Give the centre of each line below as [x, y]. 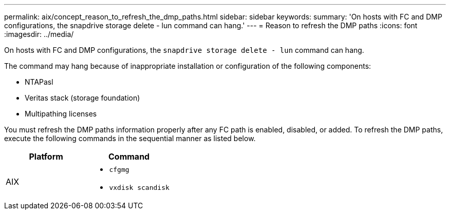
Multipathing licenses [61, 114]
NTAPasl [39, 82]
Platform [46, 157]
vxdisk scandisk [139, 188]
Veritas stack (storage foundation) [82, 98]
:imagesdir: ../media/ [39, 34]
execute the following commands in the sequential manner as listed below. [130, 138]
